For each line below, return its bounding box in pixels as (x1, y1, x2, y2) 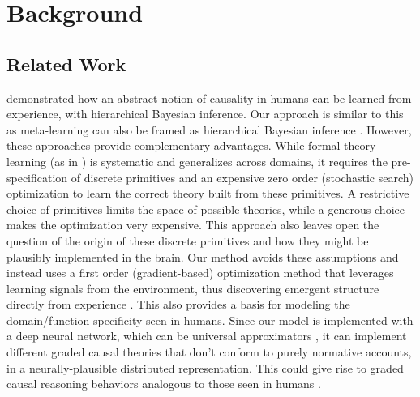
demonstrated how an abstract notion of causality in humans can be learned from (6, 89, 412, 106)
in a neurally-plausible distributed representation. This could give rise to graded (6, 359, 404, 376)
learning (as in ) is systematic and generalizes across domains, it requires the (6, 152, 388, 169)
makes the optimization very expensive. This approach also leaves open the (6, 216, 379, 233)
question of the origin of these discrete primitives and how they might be (6, 232, 369, 249)
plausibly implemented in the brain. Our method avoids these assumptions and (6, 248, 399, 265)
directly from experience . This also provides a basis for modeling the (6, 296, 350, 313)
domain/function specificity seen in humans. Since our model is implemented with (6, 311, 414, 328)
